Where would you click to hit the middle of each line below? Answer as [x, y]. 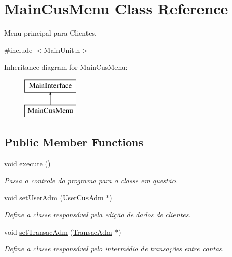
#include [18, 50]
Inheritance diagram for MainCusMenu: [66, 67]
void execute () [27, 163]
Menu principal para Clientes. [50, 33]
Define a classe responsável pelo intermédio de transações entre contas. [114, 249]
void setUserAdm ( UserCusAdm [54, 197]
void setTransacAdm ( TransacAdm [58, 231]
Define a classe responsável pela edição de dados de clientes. [97, 215]
